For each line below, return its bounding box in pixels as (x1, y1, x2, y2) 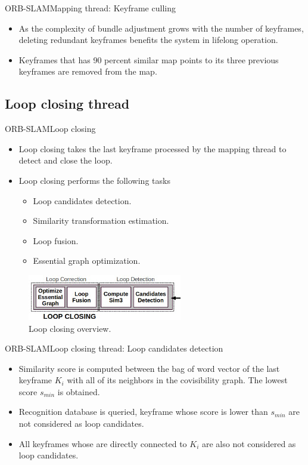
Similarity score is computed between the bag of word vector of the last (18, 362, 280, 374)
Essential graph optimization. (33, 254, 141, 267)
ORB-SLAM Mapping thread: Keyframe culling (5, 2, 176, 14)
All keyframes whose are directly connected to (18, 437, 187, 449)
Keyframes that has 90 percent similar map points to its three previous (18, 53, 279, 66)
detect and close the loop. (18, 154, 113, 167)
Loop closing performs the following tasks (18, 174, 170, 186)
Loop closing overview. (29, 322, 111, 334)
